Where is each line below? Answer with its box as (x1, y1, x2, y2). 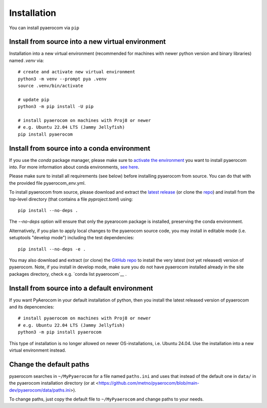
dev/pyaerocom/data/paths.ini (9, 387, 71, 393)
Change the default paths (9, 360, 89, 368)
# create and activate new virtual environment (18, 69, 135, 75)
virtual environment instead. (9, 347, 66, 353)
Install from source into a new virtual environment (9, 38, 166, 46)
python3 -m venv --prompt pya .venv (18, 76, 107, 82)
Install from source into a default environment (9, 284, 153, 292)
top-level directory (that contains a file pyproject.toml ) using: (9, 196, 133, 202)
